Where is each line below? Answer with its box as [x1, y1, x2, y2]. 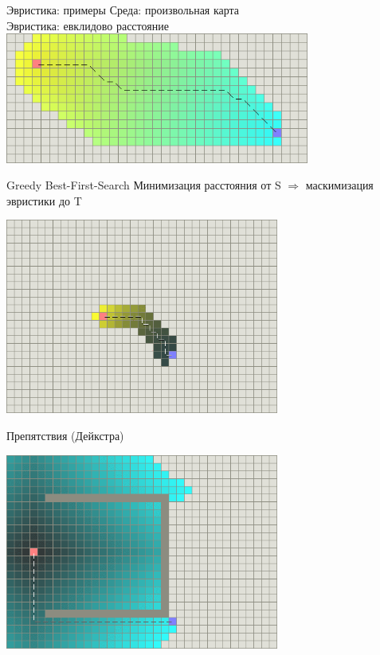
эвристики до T [6, 192, 82, 209]
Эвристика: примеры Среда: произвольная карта [6, 2, 240, 18]
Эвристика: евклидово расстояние [6, 17, 169, 33]
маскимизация [305, 177, 374, 193]
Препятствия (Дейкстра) [6, 427, 124, 444]
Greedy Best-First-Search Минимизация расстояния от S [6, 177, 281, 193]
